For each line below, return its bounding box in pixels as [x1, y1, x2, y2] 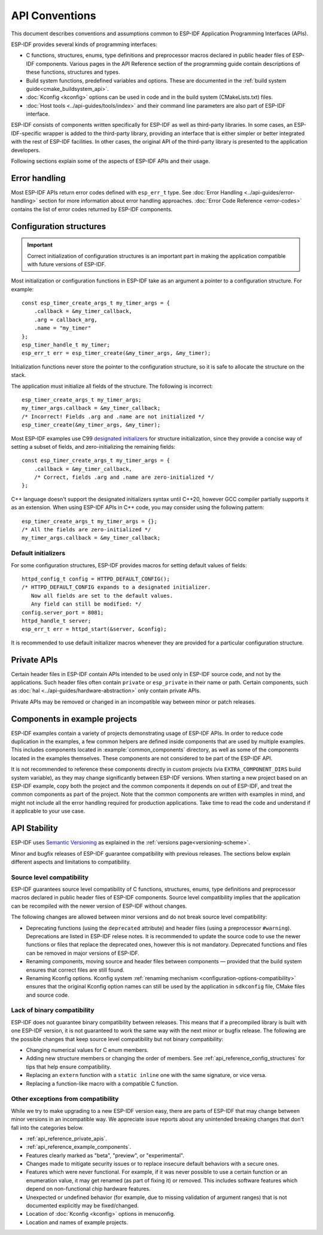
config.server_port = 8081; [22, 609, 104, 616]
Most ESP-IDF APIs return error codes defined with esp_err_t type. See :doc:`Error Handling [11, 188, 243, 196]
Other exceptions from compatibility [11, 1095, 119, 1103]
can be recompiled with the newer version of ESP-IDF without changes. [11, 902, 187, 909]
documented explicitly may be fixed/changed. [26, 1202, 139, 1209]
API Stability [11, 823, 58, 834]
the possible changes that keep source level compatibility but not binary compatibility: [11, 1035, 224, 1042]
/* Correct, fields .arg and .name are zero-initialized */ [33, 474, 215, 481]
